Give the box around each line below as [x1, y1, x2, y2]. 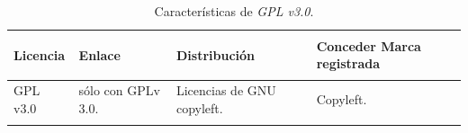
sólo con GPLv [78, 81, 160, 100]
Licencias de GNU [175, 81, 276, 100]
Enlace [78, 45, 121, 64]
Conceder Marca [316, 36, 421, 55]
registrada [316, 54, 381, 73]
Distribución [175, 45, 256, 64]
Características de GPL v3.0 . [154, 2, 314, 20]
